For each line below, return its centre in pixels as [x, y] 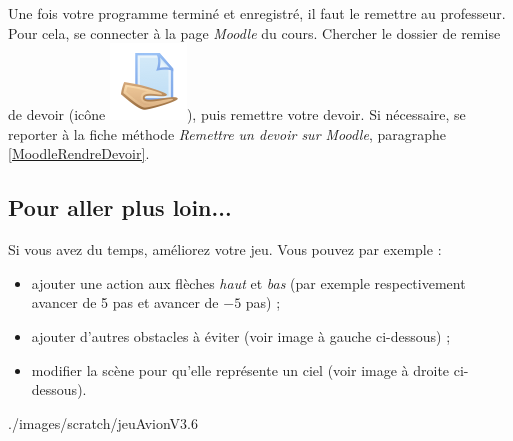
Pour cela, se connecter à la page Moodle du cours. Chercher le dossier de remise [254, 32]
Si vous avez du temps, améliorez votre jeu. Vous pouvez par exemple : [225, 249]
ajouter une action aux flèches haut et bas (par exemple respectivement [248, 282]
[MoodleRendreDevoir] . [79, 153]
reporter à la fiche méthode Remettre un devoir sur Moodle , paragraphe [227, 133]
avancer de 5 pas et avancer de [125, 302]
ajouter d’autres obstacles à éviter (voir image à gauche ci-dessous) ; [241, 335]
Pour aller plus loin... [120, 207]
